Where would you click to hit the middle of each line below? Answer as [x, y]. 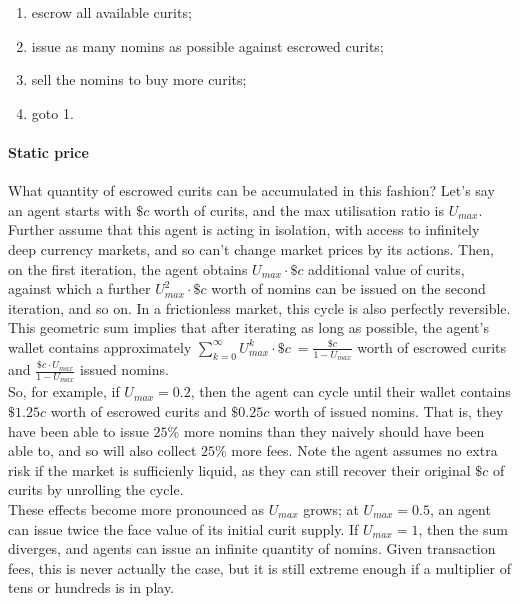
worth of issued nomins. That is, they [388, 410]
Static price [48, 151]
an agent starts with [70, 209]
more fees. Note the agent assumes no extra [364, 450]
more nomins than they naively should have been [334, 430]
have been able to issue [78, 430]
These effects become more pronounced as [136, 508]
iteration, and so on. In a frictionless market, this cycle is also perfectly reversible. [259, 307]
